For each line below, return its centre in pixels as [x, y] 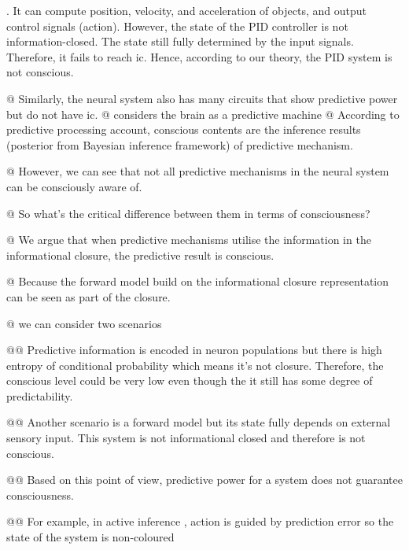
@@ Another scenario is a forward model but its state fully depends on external [199, 422]
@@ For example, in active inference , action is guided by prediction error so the [200, 521]
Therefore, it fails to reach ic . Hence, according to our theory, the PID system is [199, 56]
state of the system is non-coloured [90, 537]
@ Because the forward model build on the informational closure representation [198, 281]
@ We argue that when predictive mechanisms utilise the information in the [189, 240]
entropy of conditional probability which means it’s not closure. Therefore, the [195, 365]
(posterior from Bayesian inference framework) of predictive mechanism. [180, 144]
